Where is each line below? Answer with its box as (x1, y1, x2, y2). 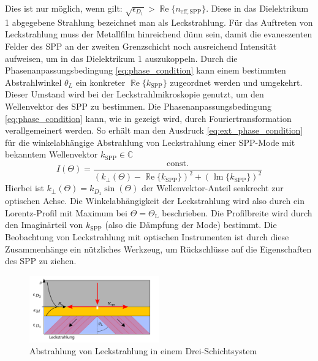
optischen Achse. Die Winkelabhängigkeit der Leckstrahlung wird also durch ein (5, 194, 305, 207)
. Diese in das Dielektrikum (206, 2, 309, 14)
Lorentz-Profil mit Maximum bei (5, 206, 127, 219)
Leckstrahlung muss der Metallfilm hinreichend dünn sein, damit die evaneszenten (5, 28, 312, 40)
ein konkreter (75, 75, 126, 88)
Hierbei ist (5, 181, 44, 194)
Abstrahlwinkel (5, 75, 62, 88)
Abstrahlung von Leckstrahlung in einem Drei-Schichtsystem (29, 344, 257, 357)
